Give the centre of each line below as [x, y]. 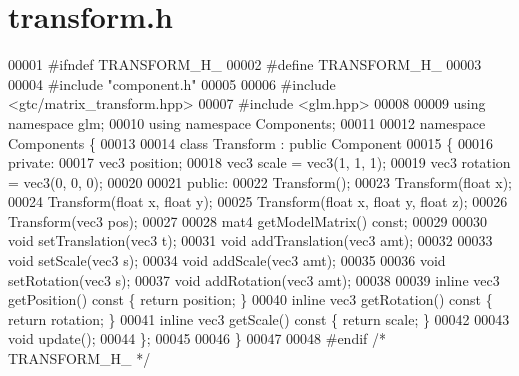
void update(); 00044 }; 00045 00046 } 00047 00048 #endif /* [197, 338]
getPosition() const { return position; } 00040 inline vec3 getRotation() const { [250, 299]
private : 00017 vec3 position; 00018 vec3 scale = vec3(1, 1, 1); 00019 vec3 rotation [259, 162]
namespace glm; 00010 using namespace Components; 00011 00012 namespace [247, 122]
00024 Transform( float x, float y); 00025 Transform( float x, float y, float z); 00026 [258, 201]
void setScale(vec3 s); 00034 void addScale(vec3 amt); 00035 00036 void [227, 260]
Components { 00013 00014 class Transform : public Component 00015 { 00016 [250, 142]
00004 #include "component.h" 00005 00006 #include [172, 83]
